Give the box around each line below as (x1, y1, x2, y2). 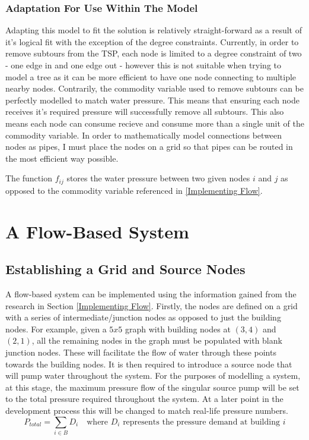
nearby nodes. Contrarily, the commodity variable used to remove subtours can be (5, 82, 304, 95)
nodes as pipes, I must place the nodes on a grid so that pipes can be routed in (5, 140, 293, 153)
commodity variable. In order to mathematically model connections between (5, 128, 282, 141)
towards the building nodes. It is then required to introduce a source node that (5, 357, 292, 370)
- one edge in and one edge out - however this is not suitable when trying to (5, 59, 281, 71)
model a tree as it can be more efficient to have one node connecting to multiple (5, 70, 297, 83)
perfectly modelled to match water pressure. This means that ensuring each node (5, 93, 300, 106)
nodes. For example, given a (5, 322, 107, 335)
